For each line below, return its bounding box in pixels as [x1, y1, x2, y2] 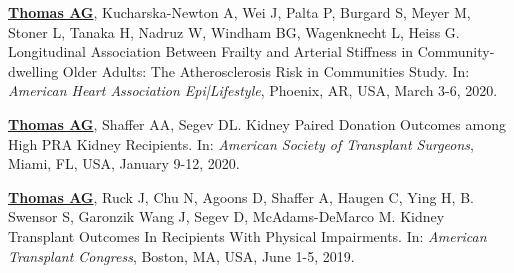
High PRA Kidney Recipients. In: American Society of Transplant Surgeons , [8, 133, 474, 154]
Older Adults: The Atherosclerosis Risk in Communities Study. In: [62, 60, 470, 81]
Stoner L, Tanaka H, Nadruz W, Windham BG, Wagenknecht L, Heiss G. [8, 21, 460, 42]
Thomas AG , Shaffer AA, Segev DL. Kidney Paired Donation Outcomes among [8, 113, 506, 134]
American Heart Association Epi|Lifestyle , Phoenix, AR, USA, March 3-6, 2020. [8, 80, 498, 101]
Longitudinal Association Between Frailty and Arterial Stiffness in [8, 41, 414, 62]
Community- [417, 41, 495, 62]
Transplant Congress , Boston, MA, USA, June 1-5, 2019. [8, 245, 355, 266]
